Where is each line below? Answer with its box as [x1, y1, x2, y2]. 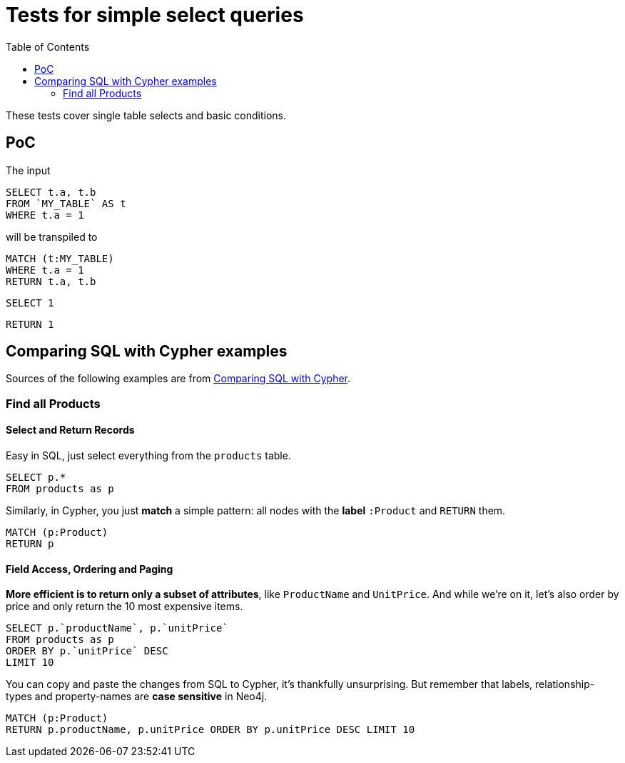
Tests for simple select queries [6, 3, 304, 27]
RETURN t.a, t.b [6, 275, 96, 287]
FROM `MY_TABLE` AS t [6, 197, 126, 209]
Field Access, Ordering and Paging [6, 562, 173, 575]
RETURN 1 [6, 318, 54, 330]
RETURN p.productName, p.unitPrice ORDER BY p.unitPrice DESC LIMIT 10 [6, 724, 415, 736]
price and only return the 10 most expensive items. [6, 600, 243, 613]
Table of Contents [6, 40, 90, 53]
